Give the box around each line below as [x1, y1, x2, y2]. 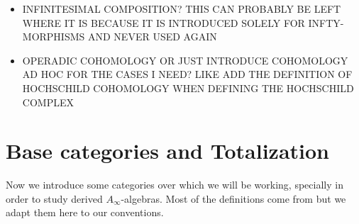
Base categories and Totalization [6, 136, 329, 165]
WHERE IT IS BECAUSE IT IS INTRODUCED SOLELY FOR [22, 15, 305, 30]
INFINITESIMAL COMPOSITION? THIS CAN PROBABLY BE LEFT [22, 1, 341, 16]
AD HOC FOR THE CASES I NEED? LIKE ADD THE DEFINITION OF [22, 67, 353, 82]
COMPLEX [22, 94, 74, 109]
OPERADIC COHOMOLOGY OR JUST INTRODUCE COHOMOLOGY [22, 52, 348, 67]
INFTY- [308, 15, 344, 30]
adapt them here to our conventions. [6, 205, 164, 220]
